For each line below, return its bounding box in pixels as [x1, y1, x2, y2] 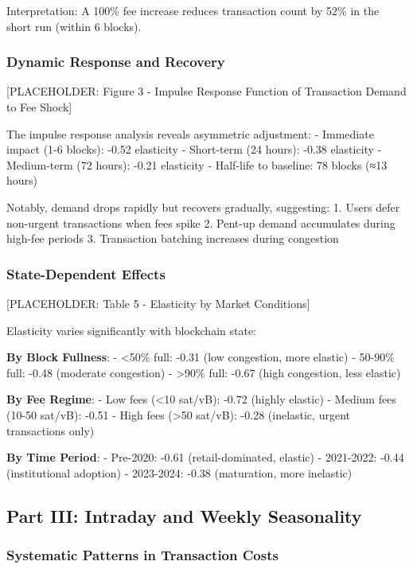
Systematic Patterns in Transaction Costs [6, 545, 279, 565]
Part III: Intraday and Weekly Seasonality [6, 503, 362, 528]
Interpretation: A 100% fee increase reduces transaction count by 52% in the [6, 2, 380, 18]
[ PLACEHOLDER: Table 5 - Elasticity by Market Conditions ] [6, 294, 310, 311]
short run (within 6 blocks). [6, 18, 142, 34]
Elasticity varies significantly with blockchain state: [6, 322, 256, 338]
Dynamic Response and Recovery [6, 52, 225, 72]
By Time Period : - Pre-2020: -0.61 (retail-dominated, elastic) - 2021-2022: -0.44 [6, 449, 404, 466]
